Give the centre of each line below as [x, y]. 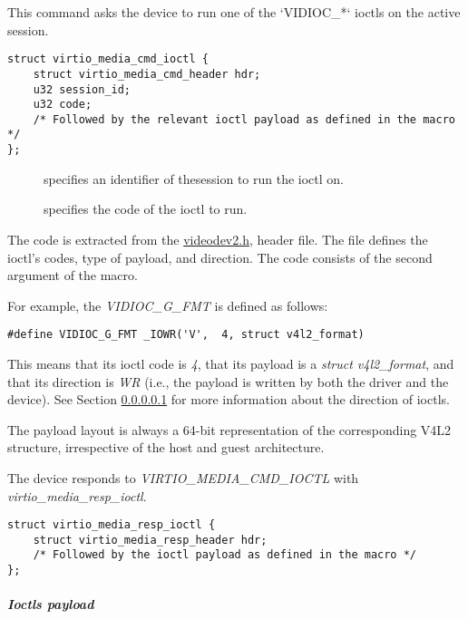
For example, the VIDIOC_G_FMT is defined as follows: [168, 305]
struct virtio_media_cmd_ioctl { [108, 59]
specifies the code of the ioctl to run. [146, 209]
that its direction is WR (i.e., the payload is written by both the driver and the [228, 381]
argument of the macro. [73, 275]
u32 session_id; [82, 89]
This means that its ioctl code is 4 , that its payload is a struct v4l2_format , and [231, 363]
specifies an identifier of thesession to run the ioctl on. [194, 178]
